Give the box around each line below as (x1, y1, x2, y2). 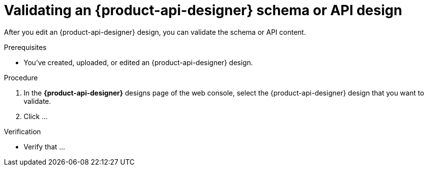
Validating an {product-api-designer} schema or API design (4, 2, 402, 19)
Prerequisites (4, 43, 47, 51)
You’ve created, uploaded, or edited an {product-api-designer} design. (24, 58, 253, 67)
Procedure (4, 73, 38, 82)
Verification (4, 127, 41, 136)
